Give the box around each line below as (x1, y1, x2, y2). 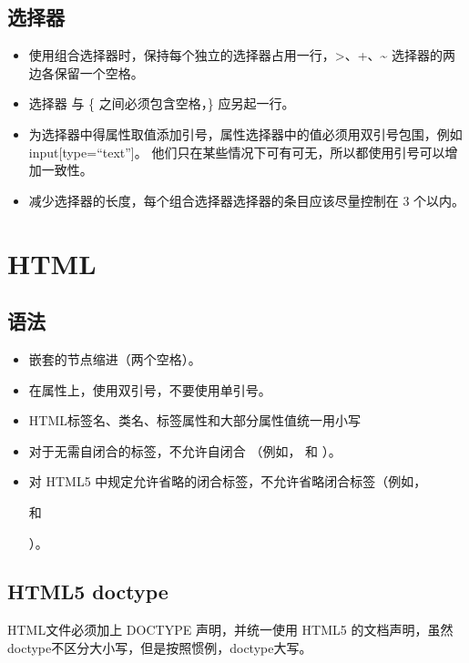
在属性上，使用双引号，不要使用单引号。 (28, 380, 271, 399)
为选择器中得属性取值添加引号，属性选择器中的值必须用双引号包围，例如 (28, 124, 463, 143)
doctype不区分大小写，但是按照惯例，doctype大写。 (7, 637, 312, 657)
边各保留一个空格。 (28, 63, 144, 82)
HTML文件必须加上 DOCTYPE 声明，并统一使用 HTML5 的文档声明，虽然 (7, 620, 454, 639)
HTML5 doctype (7, 577, 168, 606)
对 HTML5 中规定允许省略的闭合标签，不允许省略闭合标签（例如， (28, 472, 427, 491)
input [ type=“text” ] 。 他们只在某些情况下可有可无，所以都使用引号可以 (28, 142, 445, 161)
